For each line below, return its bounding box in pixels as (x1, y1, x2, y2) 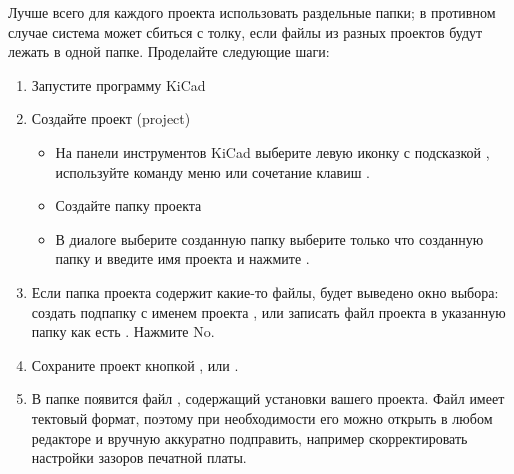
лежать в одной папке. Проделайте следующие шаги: (8, 41, 330, 62)
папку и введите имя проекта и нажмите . (55, 248, 310, 269)
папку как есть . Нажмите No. (31, 321, 215, 342)
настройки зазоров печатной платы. (31, 447, 247, 468)
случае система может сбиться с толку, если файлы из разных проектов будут (8, 21, 483, 42)
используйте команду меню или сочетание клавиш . (55, 161, 371, 182)
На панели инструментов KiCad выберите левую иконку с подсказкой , (55, 141, 490, 162)
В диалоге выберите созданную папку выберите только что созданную (55, 228, 484, 249)
